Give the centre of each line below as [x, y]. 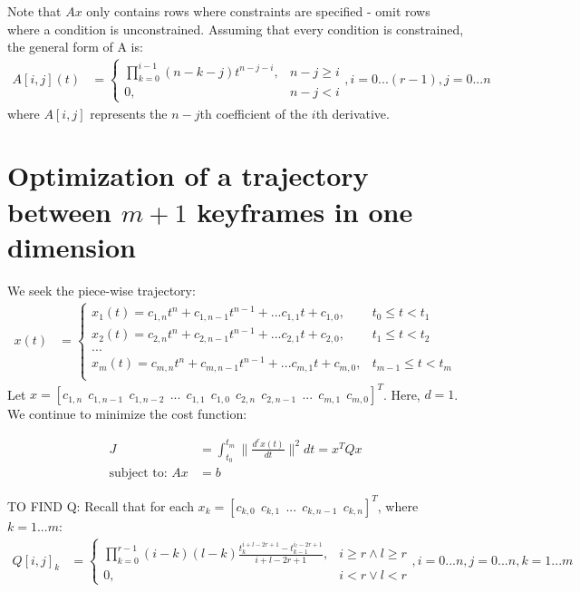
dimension [72, 246]
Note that [34, 11]
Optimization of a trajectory [188, 175]
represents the [129, 113]
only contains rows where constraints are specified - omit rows [258, 11]
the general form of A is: [75, 47]
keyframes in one [305, 211]
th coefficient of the [254, 113]
